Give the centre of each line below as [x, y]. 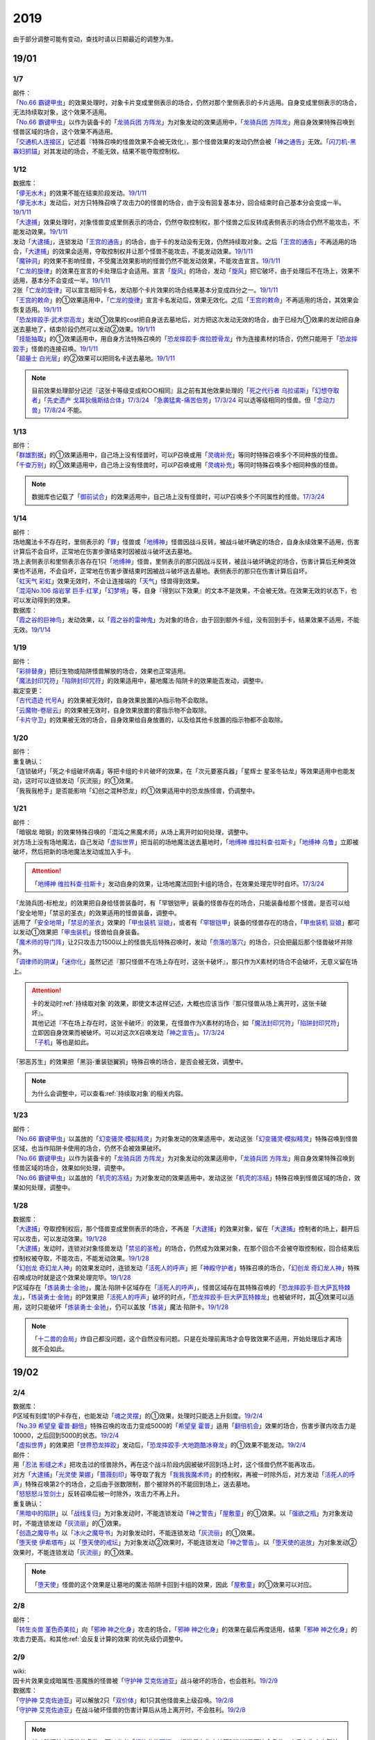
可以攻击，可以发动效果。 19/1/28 [60, 1238]
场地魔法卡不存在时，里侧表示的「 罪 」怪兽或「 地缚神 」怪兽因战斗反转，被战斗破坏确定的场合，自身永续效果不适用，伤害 [186, 542]
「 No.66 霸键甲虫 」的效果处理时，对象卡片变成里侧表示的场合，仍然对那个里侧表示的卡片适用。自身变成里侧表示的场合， [186, 103]
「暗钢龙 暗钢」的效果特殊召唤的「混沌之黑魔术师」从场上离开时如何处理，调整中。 [132, 832]
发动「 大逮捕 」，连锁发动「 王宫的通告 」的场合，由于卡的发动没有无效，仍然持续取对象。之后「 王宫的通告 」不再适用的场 [185, 242]
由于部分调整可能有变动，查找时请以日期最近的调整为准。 [95, 39]
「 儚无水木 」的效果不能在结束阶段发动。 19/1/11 [80, 193]
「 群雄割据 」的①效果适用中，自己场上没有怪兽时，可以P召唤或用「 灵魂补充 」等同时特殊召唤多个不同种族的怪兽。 [177, 455]
